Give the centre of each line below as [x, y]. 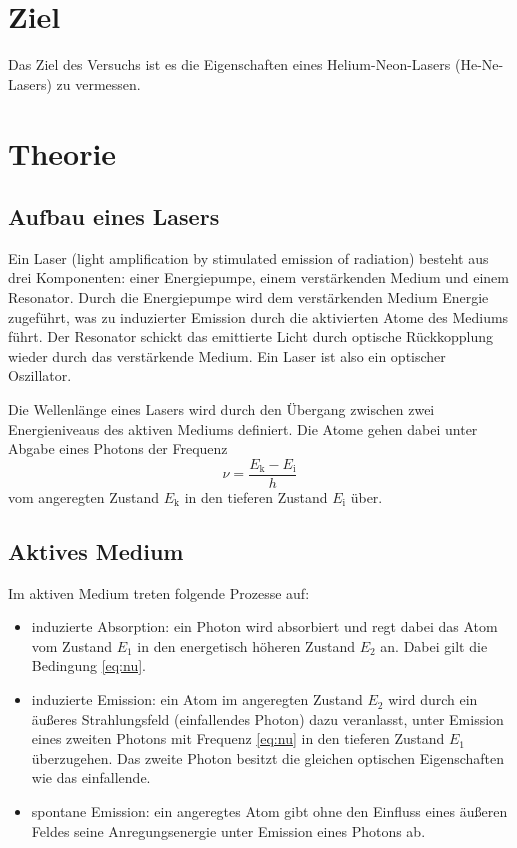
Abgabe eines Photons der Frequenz [118, 448]
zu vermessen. [98, 83]
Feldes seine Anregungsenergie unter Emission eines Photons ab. [228, 830]
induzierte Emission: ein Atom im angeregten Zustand [197, 699]
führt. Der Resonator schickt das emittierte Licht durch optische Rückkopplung [251, 336]
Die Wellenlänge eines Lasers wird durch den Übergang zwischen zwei [221, 409]
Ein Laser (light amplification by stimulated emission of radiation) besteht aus [248, 257]
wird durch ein [433, 699]
